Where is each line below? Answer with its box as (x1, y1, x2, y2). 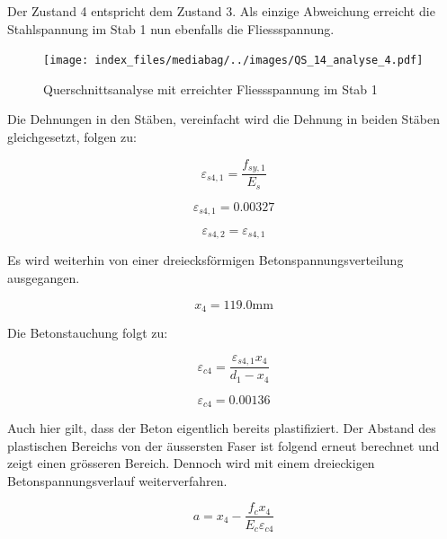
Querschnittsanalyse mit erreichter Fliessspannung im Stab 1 (43, 79, 378, 98)
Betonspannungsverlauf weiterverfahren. (7, 471, 228, 490)
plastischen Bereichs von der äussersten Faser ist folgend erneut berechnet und (7, 436, 440, 455)
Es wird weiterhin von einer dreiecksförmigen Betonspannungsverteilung (7, 251, 404, 269)
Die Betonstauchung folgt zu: (7, 323, 168, 342)
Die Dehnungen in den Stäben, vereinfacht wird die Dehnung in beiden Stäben (7, 110, 441, 128)
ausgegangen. (7, 269, 80, 287)
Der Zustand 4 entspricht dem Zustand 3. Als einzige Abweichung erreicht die (7, 2, 435, 20)
